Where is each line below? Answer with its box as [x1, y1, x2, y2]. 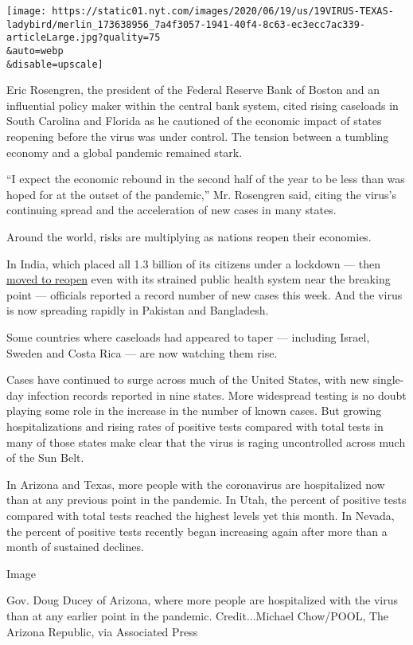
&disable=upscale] [6, 58, 103, 70]
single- [372, 371, 404, 388]
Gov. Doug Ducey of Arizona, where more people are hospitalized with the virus [6, 592, 398, 608]
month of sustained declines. [6, 538, 144, 555]
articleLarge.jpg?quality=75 [6, 32, 161, 44]
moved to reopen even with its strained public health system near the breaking [6, 271, 391, 287]
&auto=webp [6, 45, 64, 57]
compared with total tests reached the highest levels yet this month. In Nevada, [6, 506, 395, 523]
